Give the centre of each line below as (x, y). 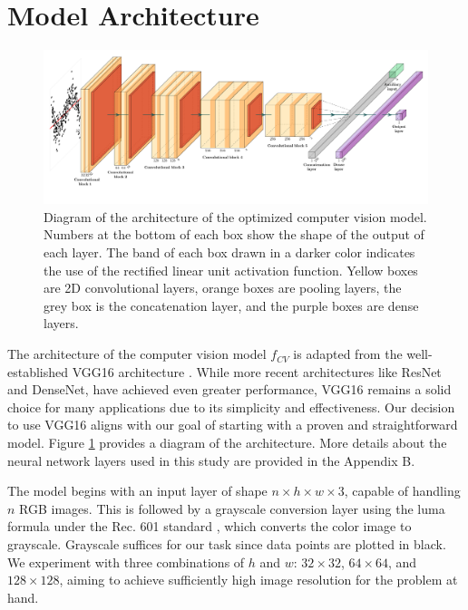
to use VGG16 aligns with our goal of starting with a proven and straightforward (233, 425)
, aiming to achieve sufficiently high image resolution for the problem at (258, 580)
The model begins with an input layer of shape (137, 491)
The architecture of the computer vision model (137, 354)
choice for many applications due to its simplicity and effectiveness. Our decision (231, 407)
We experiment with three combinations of (126, 562)
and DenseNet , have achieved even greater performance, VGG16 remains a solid (229, 389)
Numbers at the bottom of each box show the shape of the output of (234, 234)
